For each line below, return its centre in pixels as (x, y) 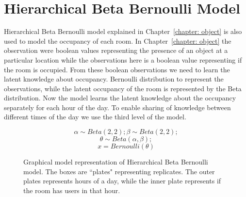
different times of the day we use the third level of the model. (95, 117)
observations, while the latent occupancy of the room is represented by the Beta (123, 88)
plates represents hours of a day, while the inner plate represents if (122, 181)
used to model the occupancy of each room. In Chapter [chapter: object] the (118, 41)
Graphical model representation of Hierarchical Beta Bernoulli (116, 162)
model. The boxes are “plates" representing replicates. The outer (119, 171)
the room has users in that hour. (72, 190)
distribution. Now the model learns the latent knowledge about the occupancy (120, 98)
